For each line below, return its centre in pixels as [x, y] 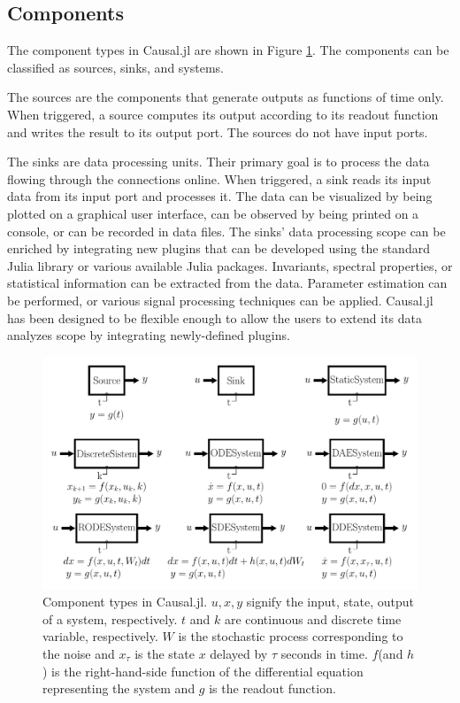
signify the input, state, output [330, 602]
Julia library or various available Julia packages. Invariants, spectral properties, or [230, 265]
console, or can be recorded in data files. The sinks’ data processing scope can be [226, 231]
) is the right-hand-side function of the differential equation [203, 671]
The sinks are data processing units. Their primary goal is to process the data [218, 162]
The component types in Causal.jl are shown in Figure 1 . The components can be [228, 50]
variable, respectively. [100, 636]
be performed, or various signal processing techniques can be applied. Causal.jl [220, 300]
